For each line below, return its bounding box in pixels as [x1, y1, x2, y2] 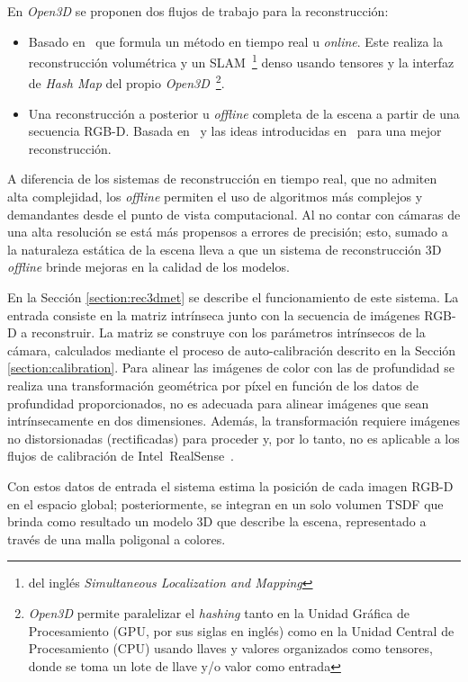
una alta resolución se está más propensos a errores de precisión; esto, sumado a [7, 222, 448, 241]
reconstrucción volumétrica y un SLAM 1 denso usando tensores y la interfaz [28, 50, 454, 71]
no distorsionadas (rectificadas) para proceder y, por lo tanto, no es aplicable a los [7, 428, 460, 447]
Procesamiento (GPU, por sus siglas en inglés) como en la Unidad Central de [28, 621, 454, 640]
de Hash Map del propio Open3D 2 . [28, 71, 225, 93]
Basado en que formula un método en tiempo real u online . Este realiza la [28, 31, 443, 50]
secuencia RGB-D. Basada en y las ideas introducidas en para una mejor [28, 121, 442, 140]
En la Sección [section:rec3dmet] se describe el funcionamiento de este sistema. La [7, 288, 459, 307]
